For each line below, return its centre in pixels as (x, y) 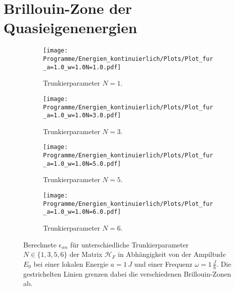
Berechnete (40, 244)
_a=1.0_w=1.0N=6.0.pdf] (82, 212)
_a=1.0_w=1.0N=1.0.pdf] (82, 67)
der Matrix (86, 254)
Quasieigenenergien (70, 27)
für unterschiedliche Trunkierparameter (130, 244)
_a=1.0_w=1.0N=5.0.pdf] (82, 164)
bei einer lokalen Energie (71, 264)
